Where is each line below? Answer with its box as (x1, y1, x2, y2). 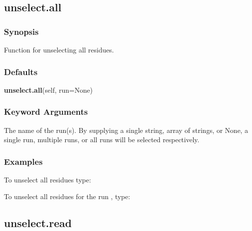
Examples (4, 155, 43, 167)
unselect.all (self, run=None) (4, 84, 93, 95)
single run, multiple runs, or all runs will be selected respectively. (4, 134, 200, 145)
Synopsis (4, 25, 39, 37)
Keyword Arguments (4, 105, 88, 118)
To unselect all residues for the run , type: (4, 191, 130, 201)
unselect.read (4, 215, 72, 230)
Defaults (4, 65, 38, 77)
